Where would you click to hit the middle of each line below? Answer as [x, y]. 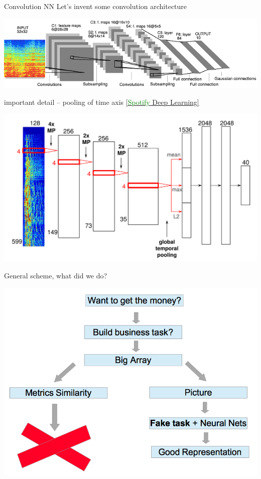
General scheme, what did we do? [56, 275]
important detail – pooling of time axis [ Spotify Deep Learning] [102, 102]
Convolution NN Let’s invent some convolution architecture [96, 6]
